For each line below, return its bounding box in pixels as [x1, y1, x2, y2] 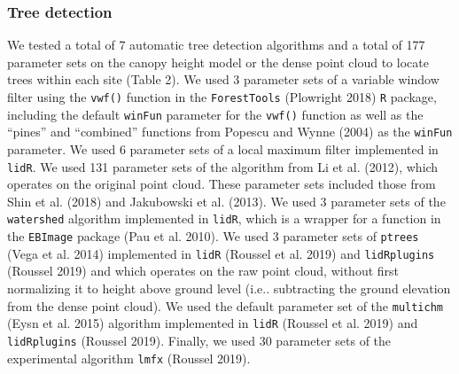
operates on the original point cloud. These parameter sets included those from [7, 175, 436, 193]
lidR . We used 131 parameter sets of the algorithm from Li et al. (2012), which [7, 157, 439, 175]
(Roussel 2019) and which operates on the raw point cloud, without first [7, 261, 400, 280]
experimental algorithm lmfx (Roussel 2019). [7, 348, 251, 367]
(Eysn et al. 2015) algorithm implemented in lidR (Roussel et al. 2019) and [7, 314, 418, 332]
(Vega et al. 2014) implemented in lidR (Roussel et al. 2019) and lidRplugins [7, 244, 435, 262]
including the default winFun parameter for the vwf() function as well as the [7, 105, 424, 123]
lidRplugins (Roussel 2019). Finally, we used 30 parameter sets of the [7, 331, 392, 349]
